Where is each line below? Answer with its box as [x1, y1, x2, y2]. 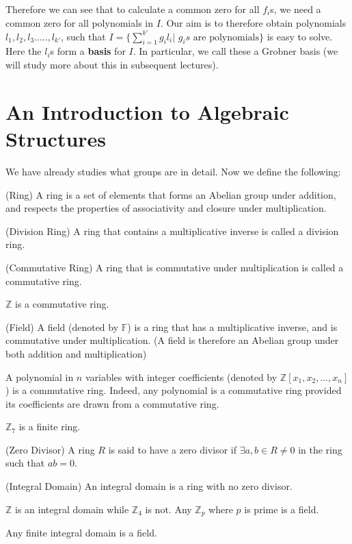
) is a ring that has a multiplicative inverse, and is [127, 319, 338, 334]
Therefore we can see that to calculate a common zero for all [5, 2, 260, 16]
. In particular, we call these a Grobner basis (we [133, 44, 338, 58]
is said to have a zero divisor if [108, 442, 236, 456]
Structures [5, 125, 107, 153]
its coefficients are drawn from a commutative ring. [5, 396, 219, 410]
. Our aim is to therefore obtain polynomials [160, 15, 347, 29]
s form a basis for [50, 44, 126, 58]
